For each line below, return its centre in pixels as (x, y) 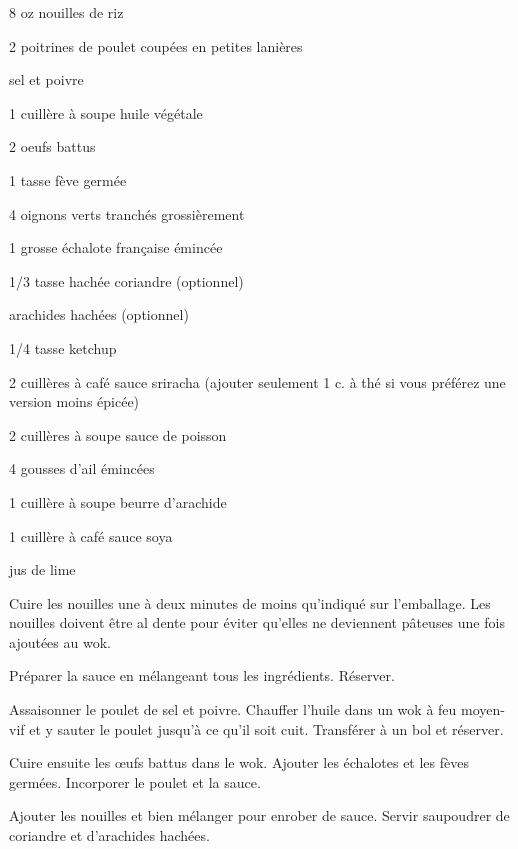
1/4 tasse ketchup (63, 347)
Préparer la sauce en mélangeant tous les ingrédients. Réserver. (202, 675)
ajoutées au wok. (60, 641)
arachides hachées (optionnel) (99, 314)
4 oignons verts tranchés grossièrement (127, 213)
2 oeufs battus (52, 146)
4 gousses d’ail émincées (82, 468)
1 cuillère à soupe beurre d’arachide (118, 501)
